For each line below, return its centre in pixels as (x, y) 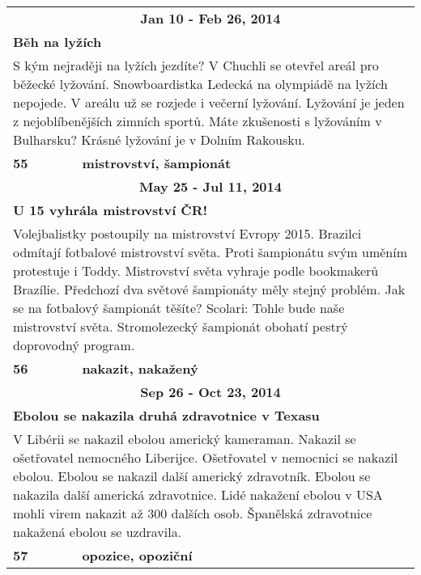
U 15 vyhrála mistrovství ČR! (111, 210)
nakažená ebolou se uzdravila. (98, 532)
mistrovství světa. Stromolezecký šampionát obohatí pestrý (181, 326)
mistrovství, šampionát (157, 163)
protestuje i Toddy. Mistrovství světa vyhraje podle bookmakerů (196, 271)
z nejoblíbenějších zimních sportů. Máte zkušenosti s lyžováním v (198, 121)
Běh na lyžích (57, 42)
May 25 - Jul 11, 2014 (210, 186)
